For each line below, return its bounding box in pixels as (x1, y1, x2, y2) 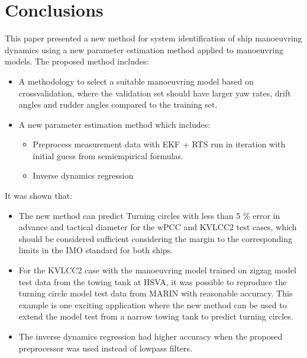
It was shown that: (5, 189, 73, 202)
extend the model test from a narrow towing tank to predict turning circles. (18, 310, 293, 322)
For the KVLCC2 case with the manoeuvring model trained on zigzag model (18, 264, 296, 276)
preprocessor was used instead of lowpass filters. (18, 341, 192, 354)
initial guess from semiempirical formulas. (33, 149, 183, 162)
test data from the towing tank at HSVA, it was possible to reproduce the (18, 275, 287, 288)
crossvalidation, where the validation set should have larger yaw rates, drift (18, 86, 291, 99)
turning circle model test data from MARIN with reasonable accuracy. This (18, 287, 293, 299)
